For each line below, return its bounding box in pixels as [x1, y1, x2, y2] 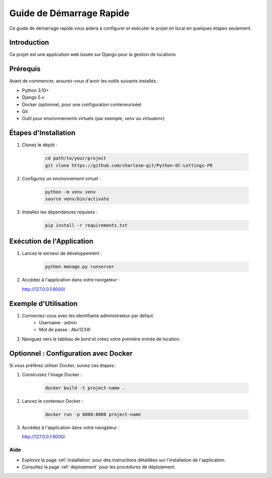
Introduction [9, 38, 49, 47]
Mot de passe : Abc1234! [39, 327, 91, 333]
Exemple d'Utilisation [9, 299, 78, 308]
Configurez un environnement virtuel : [22, 175, 101, 182]
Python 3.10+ [22, 87, 49, 93]
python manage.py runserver [45, 264, 114, 270]
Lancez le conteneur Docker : [22, 398, 83, 404]
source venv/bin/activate [45, 196, 109, 202]
